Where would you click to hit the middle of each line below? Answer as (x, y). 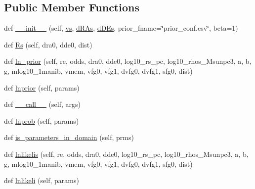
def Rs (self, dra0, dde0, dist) (48, 44)
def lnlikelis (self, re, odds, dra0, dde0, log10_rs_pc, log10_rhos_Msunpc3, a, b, (126, 154)
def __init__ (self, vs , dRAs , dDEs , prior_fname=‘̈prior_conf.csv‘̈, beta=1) (121, 28)
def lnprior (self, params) (42, 87)
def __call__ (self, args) (42, 104)
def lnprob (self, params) (42, 120)
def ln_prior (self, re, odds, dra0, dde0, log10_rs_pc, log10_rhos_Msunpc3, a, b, (128, 61)
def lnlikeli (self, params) (42, 180)
